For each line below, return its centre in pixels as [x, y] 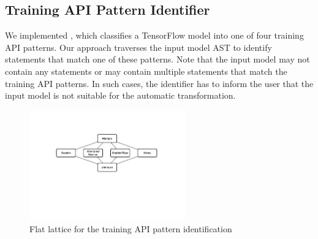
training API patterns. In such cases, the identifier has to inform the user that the [159, 83]
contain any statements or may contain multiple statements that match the [146, 71]
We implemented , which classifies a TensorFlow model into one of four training [154, 35]
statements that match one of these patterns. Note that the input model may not [157, 59]
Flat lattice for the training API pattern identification [131, 229]
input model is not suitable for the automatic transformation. [120, 95]
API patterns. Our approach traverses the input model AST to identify [138, 47]
